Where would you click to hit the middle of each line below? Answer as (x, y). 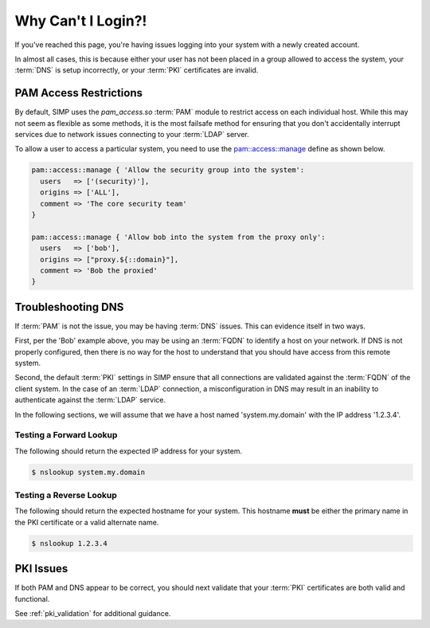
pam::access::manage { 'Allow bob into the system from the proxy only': (178, 237)
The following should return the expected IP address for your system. (129, 451)
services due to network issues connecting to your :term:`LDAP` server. (132, 135)
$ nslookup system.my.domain (88, 472)
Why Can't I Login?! (81, 21)
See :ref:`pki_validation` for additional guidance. (93, 614)
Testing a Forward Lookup (66, 435)
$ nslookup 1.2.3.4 (69, 543)
